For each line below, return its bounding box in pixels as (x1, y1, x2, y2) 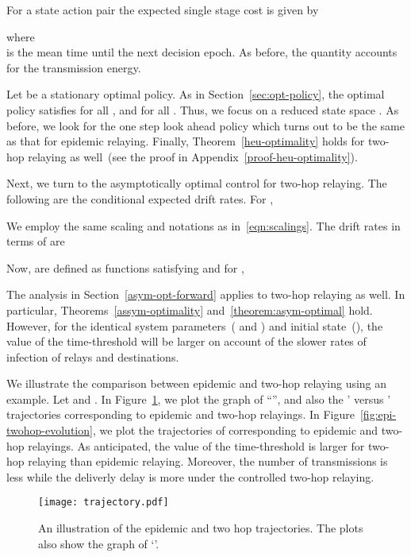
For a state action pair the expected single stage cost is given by (6, 2, 319, 17)
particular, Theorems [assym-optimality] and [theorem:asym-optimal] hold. (6, 301, 373, 318)
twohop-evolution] (6, 422, 93, 439)
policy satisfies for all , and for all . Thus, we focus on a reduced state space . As (6, 101, 399, 118)
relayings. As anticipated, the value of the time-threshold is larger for (28, 437, 365, 454)
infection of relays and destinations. (6, 348, 179, 365)
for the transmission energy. (6, 59, 141, 75)
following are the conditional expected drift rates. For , (6, 190, 274, 207)
